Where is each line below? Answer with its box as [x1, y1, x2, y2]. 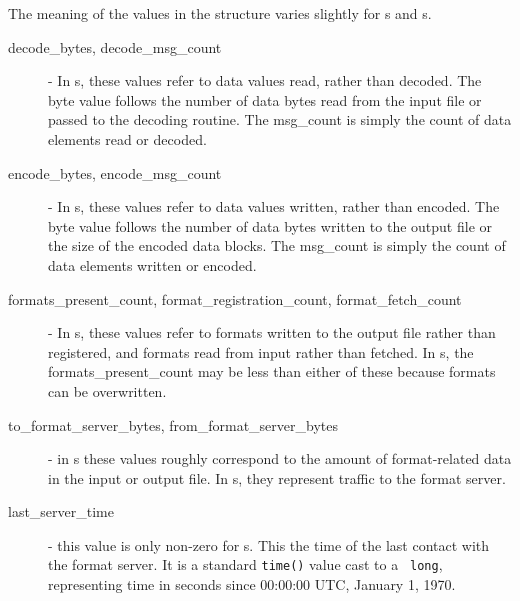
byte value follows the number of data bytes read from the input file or [48, 89, 482, 110]
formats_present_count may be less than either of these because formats [48, 361, 496, 382]
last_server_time [8, 501, 114, 522]
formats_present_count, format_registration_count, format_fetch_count [8, 288, 462, 309]
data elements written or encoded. [48, 254, 257, 275]
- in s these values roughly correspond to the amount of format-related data [48, 448, 512, 469]
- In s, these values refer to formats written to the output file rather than [48, 322, 496, 343]
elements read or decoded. [48, 128, 207, 149]
